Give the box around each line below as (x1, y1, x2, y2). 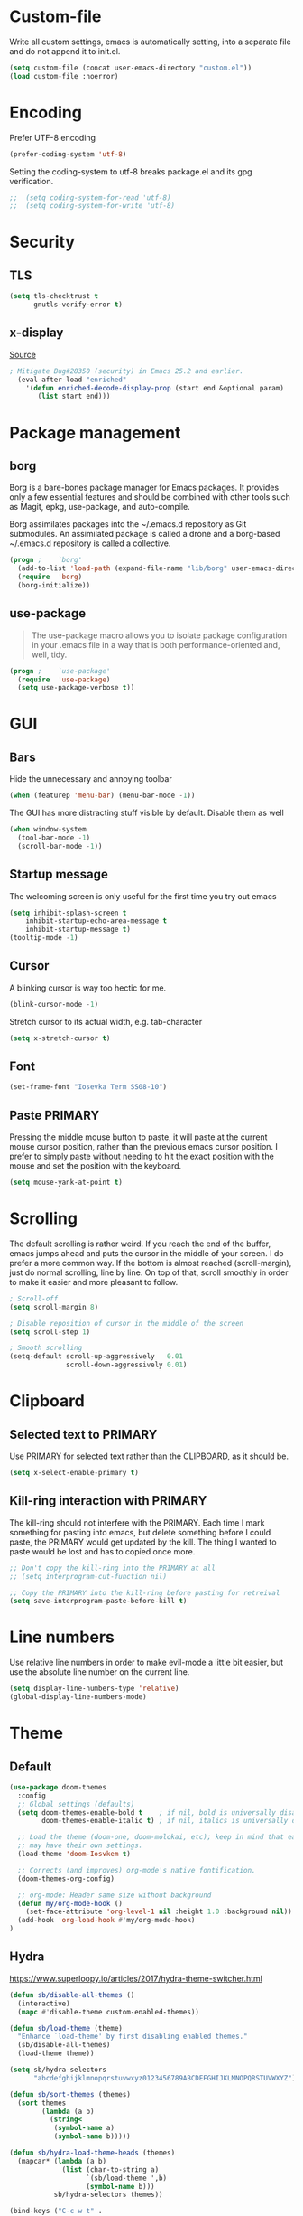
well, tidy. (31, 649, 68, 660)
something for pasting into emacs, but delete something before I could (9, 1526, 271, 1537)
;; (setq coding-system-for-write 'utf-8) (9, 202, 176, 211)
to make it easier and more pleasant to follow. (9, 1276, 179, 1287)
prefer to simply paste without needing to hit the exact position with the (9, 1150, 275, 1162)
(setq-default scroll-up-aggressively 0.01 (9, 1352, 183, 1361)
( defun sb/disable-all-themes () (9, 1990, 135, 1999)
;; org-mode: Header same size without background (17, 1891, 212, 1900)
